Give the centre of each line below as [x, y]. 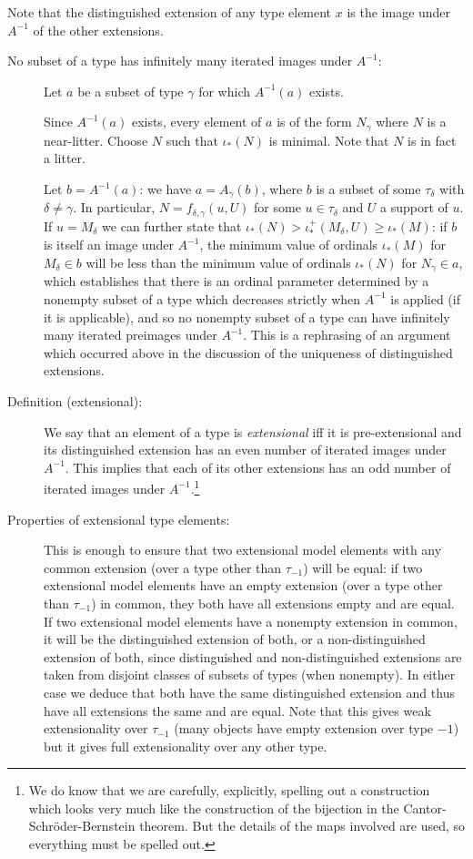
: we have [166, 189]
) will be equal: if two [363, 567]
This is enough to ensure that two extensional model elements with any [243, 550]
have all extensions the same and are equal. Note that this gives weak [237, 710]
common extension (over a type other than [163, 567]
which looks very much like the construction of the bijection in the [214, 808]
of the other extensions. [98, 30]
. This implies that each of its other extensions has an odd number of [258, 467]
